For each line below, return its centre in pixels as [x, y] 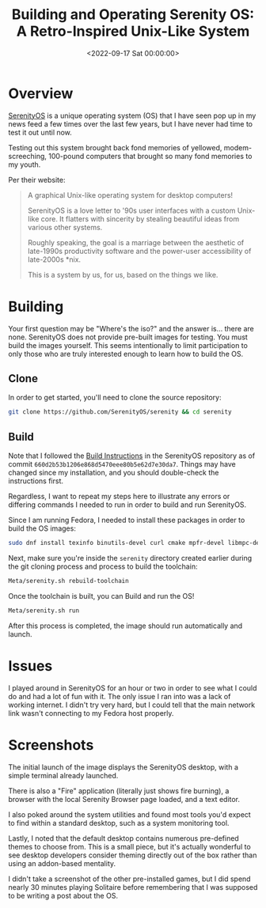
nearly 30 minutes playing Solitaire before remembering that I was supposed [133, 887]
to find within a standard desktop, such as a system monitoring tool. [119, 823]
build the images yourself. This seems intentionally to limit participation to [128, 345]
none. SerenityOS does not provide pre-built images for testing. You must [128, 337]
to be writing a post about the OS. [63, 895]
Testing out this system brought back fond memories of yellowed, [115, 147]
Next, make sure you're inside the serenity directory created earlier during [130, 558]
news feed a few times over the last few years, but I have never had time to [131, 123]
